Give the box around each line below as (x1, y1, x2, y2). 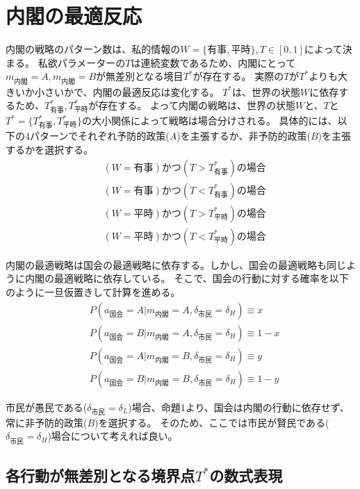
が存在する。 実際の (193, 69, 284, 83)
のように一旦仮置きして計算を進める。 (6, 284, 181, 299)
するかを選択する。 (6, 142, 93, 157)
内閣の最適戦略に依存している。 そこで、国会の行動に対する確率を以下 (24, 271, 349, 285)
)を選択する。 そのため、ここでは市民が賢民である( (95, 415, 329, 429)
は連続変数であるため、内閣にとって (131, 55, 296, 69)
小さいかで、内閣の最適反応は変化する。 (34, 84, 220, 99)
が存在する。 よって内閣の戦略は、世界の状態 (88, 98, 295, 113)
